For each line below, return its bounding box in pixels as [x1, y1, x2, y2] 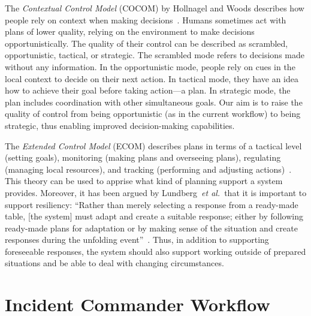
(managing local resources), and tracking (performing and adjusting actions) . [5, 162, 292, 175]
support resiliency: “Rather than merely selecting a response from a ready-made [5, 198, 298, 210]
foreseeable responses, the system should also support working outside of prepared [5, 245, 306, 257]
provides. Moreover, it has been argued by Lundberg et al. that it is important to [5, 186, 307, 198]
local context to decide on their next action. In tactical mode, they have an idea [5, 72, 299, 85]
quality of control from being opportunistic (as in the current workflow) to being [5, 107, 301, 120]
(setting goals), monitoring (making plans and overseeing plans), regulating [5, 151, 281, 164]
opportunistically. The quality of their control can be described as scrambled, [5, 37, 288, 49]
